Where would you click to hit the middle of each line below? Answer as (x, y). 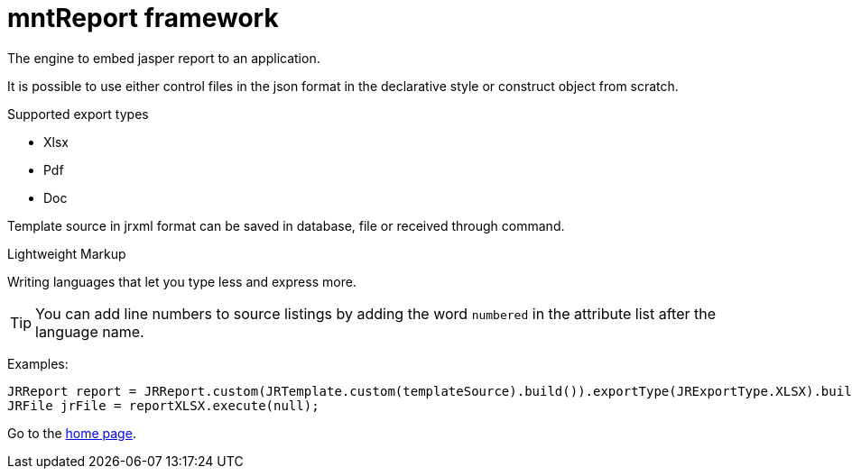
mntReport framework (143, 18)
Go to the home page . (72, 433)
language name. (90, 331)
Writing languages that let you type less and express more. (182, 281)
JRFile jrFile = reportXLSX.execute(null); (163, 405)
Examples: (38, 363)
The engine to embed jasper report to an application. (164, 58)
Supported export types (78, 114)
